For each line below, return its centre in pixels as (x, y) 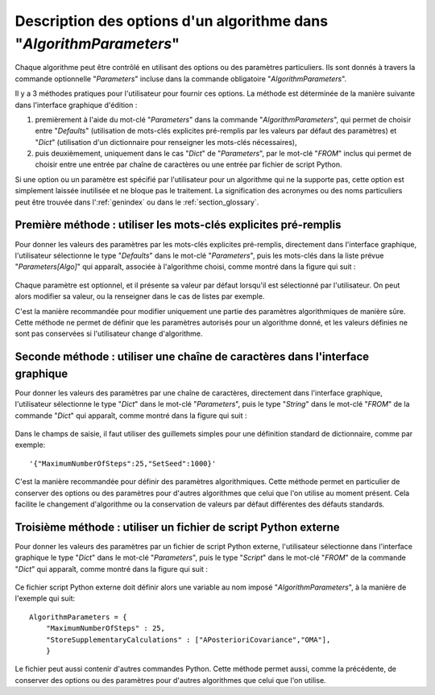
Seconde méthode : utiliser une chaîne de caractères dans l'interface (192, 357)
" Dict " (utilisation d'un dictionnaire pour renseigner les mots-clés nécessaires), (166, 142)
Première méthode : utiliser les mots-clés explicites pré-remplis (178, 225)
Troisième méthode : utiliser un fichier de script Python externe (177, 527)
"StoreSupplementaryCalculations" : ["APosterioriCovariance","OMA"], (188, 639)
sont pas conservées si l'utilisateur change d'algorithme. (109, 333)
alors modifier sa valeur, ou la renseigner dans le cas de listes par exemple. (140, 296)
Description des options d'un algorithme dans (172, 21)
